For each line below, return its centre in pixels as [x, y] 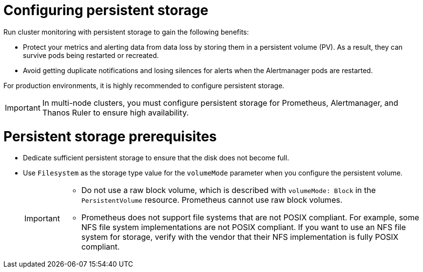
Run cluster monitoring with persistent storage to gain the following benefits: [126, 32]
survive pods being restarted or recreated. [91, 55]
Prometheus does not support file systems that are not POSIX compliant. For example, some [250, 218]
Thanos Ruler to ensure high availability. [115, 112]
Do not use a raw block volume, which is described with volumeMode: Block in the [229, 190]
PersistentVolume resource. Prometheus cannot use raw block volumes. [212, 200]
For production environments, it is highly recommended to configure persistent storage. [144, 85]
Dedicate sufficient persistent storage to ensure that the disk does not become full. [156, 158]
